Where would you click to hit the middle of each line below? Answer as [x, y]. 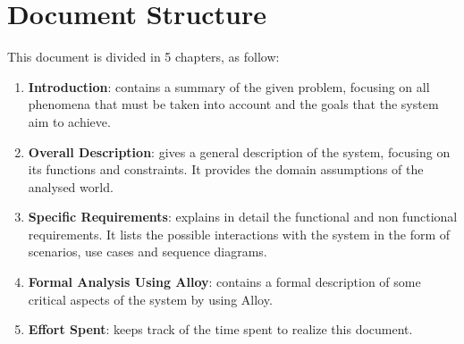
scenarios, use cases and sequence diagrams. [148, 252]
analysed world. [71, 186]
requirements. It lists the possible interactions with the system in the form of [239, 234]
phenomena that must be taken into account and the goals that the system [233, 104]
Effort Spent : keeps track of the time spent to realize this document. [220, 329]
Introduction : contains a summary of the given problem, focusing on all [229, 86]
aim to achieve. [69, 121]
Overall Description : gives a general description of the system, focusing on [239, 151]
